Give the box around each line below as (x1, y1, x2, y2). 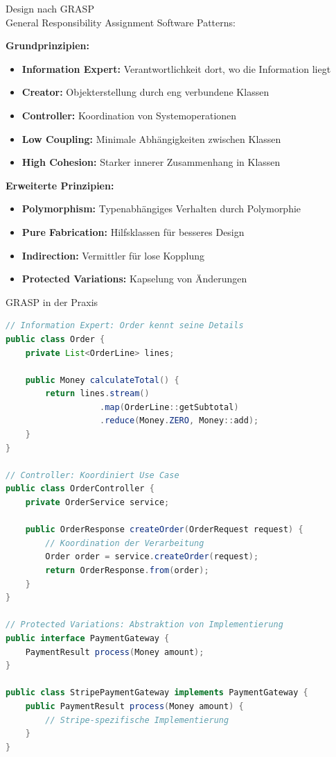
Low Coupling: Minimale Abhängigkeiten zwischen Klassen (21, 131, 281, 146)
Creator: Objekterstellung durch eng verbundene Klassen (21, 85, 269, 99)
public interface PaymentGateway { (6, 633, 170, 643)
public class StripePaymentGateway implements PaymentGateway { (6, 688, 308, 698)
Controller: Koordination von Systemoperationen (21, 108, 237, 122)
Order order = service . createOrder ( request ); (45, 552, 259, 562)
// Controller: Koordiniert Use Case (6, 470, 179, 480)
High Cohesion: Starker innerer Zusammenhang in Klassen (21, 155, 281, 169)
